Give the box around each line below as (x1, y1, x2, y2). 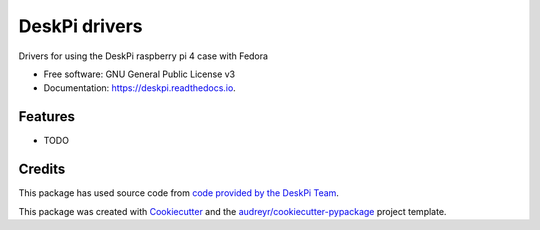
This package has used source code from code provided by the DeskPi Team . (18, 187, 340, 199)
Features (18, 108, 75, 125)
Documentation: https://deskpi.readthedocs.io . (43, 82, 237, 94)
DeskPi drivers (18, 15, 143, 37)
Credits (18, 161, 66, 178)
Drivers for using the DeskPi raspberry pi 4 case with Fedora (18, 50, 269, 62)
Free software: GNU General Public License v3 (43, 68, 236, 80)
